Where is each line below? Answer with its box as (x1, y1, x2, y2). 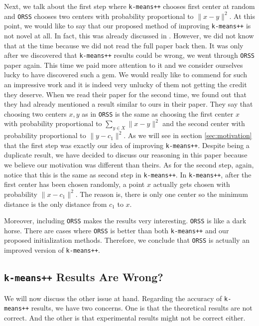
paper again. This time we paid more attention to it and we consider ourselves (4, 59, 243, 70)
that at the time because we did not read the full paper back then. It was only (4, 40, 244, 50)
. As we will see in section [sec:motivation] (124, 130, 252, 141)
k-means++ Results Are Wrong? (4, 269, 163, 285)
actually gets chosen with (153, 179, 230, 189)
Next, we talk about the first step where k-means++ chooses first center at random (4, 1, 255, 11)
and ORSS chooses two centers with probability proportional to (4, 10, 194, 21)
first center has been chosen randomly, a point (4, 179, 145, 189)
